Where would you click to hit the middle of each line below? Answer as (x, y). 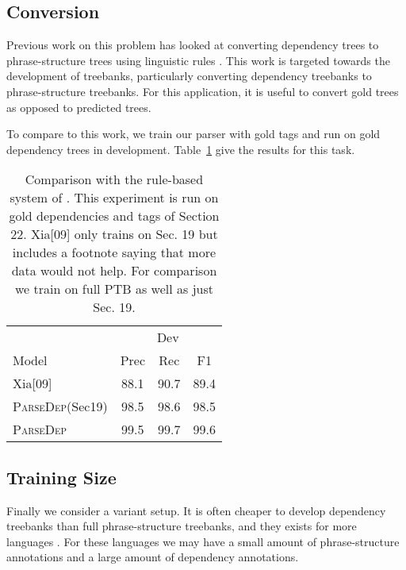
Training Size (61, 477)
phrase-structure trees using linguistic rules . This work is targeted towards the (198, 60)
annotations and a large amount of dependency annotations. (153, 557)
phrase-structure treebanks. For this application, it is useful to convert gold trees (203, 91)
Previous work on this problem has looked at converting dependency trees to (193, 45)
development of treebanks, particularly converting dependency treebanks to (189, 76)
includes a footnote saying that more (114, 252)
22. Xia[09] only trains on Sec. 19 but (114, 234)
